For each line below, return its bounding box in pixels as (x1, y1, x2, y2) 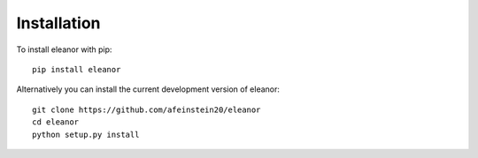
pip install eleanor (32, 64, 121, 74)
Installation (16, 13, 101, 33)
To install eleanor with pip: (16, 44, 112, 55)
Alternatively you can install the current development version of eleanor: (16, 84, 281, 94)
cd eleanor (32, 117, 80, 127)
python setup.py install (32, 129, 140, 139)
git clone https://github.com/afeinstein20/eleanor (32, 104, 261, 115)
